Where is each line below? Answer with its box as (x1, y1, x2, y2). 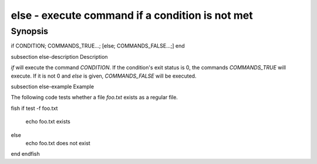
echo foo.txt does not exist (25, 139, 90, 146)
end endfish (11, 150, 41, 158)
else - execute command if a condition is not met (11, 9, 253, 22)
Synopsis (11, 26, 49, 36)
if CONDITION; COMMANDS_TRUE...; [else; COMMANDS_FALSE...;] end (11, 42, 185, 49)
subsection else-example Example (11, 83, 94, 90)
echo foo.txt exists (25, 118, 70, 125)
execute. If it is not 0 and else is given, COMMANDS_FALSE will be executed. (11, 72, 197, 79)
